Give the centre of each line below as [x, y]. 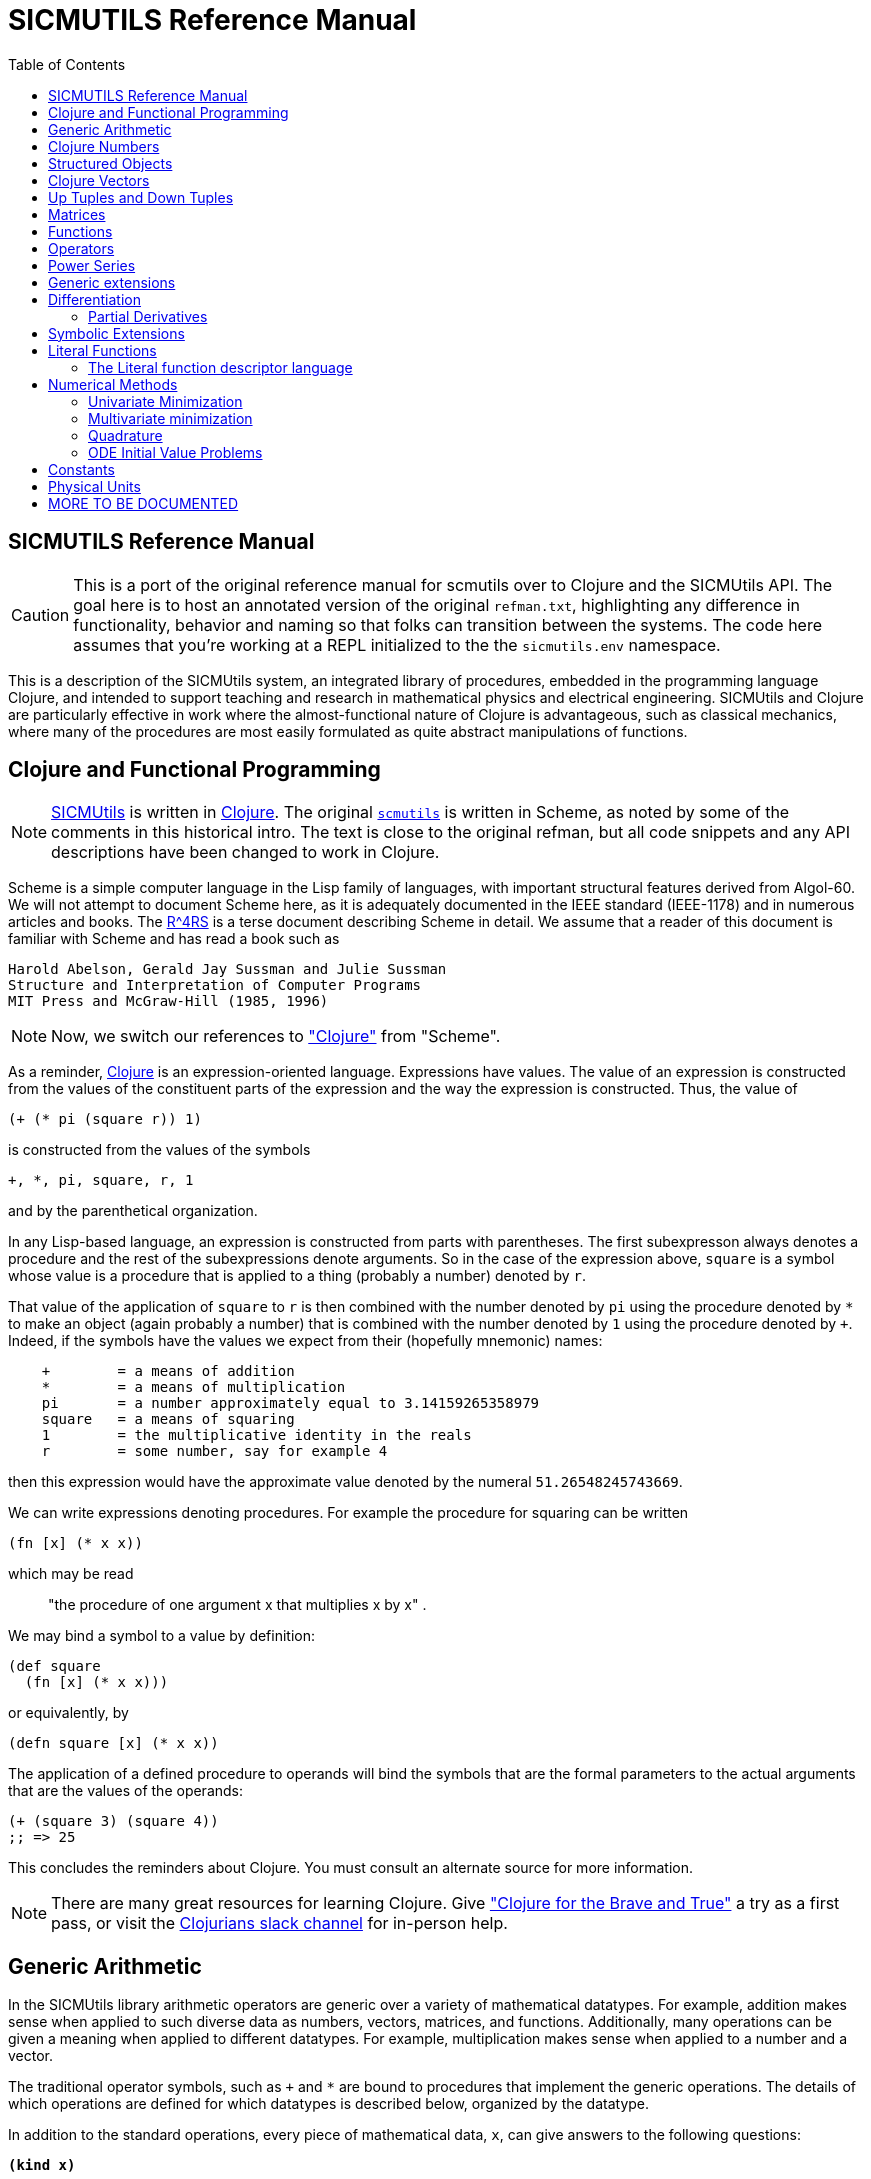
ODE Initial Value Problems [175, 452]
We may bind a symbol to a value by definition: [162, 1636]
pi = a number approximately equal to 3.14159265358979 [290, 1403]
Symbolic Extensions [116, 333]
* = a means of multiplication [193, 1387]
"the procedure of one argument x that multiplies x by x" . [237, 1605]
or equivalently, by [68, 1713]
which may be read [71, 1574]
